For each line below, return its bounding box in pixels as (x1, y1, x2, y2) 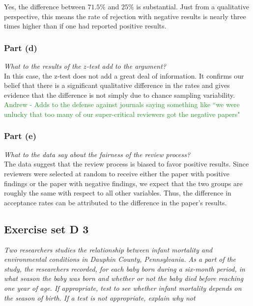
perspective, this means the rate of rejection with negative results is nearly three (4, 11, 246, 21)
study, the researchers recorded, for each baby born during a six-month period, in (4, 263, 245, 274)
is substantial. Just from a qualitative (136, 1, 249, 11)
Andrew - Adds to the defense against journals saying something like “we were (4, 99, 240, 110)
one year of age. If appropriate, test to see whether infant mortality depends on (4, 282, 242, 293)
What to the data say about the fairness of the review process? (4, 149, 191, 159)
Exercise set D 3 (4, 221, 89, 236)
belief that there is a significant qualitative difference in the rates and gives (4, 80, 230, 90)
